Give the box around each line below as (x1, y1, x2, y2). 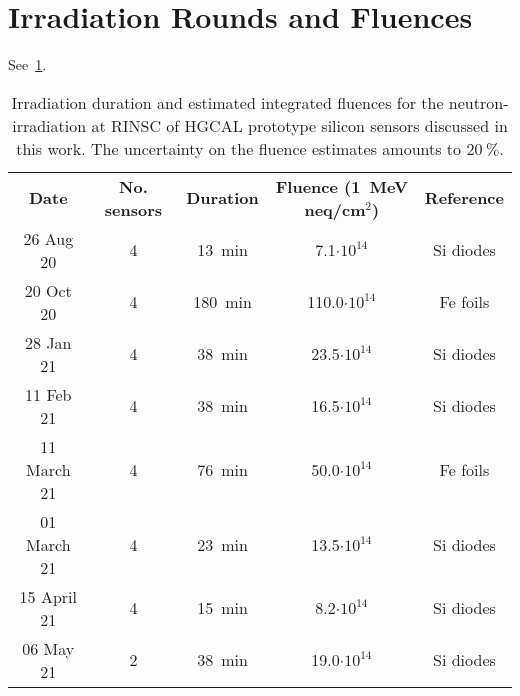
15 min (197, 596, 248, 620)
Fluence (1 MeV (275, 174, 408, 198)
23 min (197, 532, 248, 556)
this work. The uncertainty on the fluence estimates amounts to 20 (16, 136, 483, 160)
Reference (424, 186, 504, 210)
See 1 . (8, 54, 47, 75)
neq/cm (304, 197, 366, 221)
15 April (19, 584, 77, 608)
